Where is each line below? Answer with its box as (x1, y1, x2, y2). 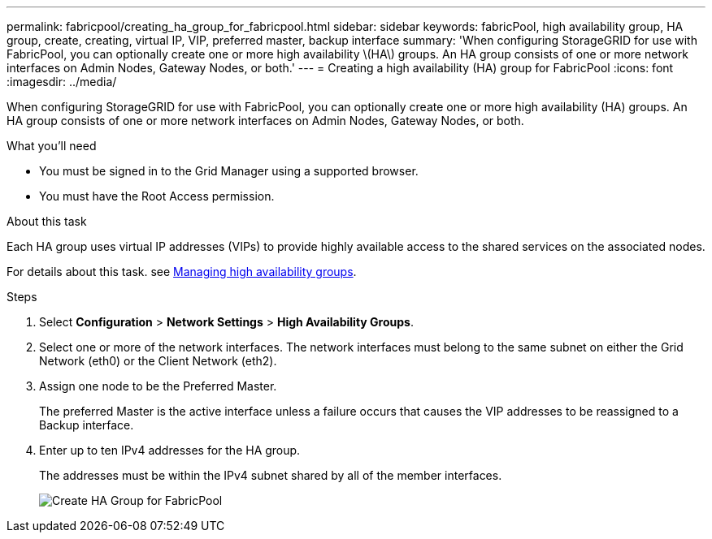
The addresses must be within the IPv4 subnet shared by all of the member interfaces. (39, 468, 502, 482)
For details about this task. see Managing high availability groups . (7, 265, 357, 278)
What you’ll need (7, 139, 97, 153)
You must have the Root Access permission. (39, 189, 275, 203)
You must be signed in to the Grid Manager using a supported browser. (39, 164, 419, 178)
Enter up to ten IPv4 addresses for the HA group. (39, 443, 301, 457)
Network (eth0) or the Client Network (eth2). (39, 354, 277, 368)
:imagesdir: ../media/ (7, 75, 117, 88)
